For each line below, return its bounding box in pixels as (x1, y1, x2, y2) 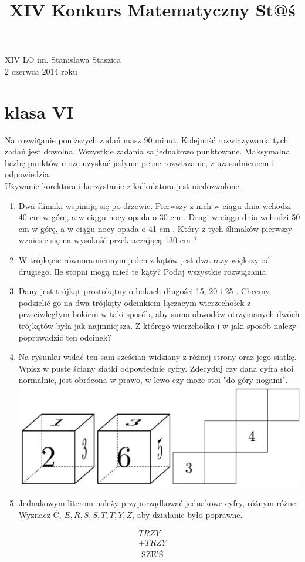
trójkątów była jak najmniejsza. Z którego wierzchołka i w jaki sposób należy (18, 319, 297, 331)
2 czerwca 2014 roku (5, 65, 77, 77)
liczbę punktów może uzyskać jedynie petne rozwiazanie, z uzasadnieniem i (5, 156, 274, 169)
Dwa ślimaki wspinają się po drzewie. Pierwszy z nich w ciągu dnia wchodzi (18, 199, 292, 211)
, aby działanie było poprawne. (132, 508, 243, 520)
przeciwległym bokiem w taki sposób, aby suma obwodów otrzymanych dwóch (18, 308, 300, 320)
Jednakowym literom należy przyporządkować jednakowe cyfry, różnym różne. (18, 497, 299, 509)
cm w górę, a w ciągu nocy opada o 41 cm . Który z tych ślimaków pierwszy (18, 222, 293, 234)
